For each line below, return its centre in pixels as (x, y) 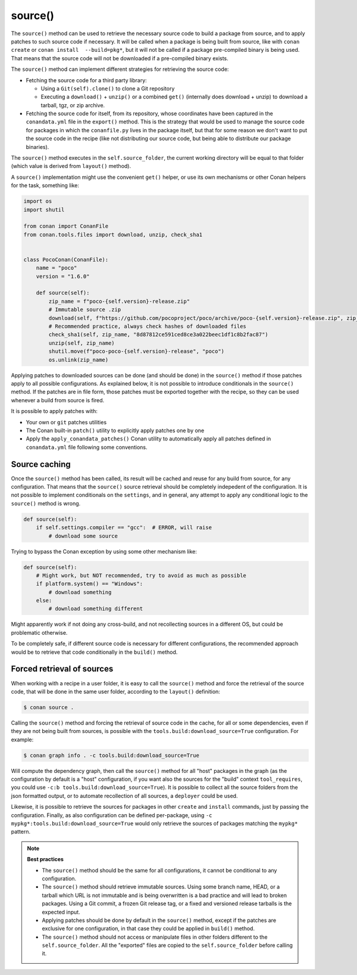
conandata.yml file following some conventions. (87, 447)
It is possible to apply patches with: (54, 411)
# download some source (83, 536)
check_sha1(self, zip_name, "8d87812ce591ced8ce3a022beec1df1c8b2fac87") (159, 335)
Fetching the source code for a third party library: (86, 80)
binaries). (37, 147)
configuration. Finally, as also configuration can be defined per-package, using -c (112, 815)
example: (22, 740)
